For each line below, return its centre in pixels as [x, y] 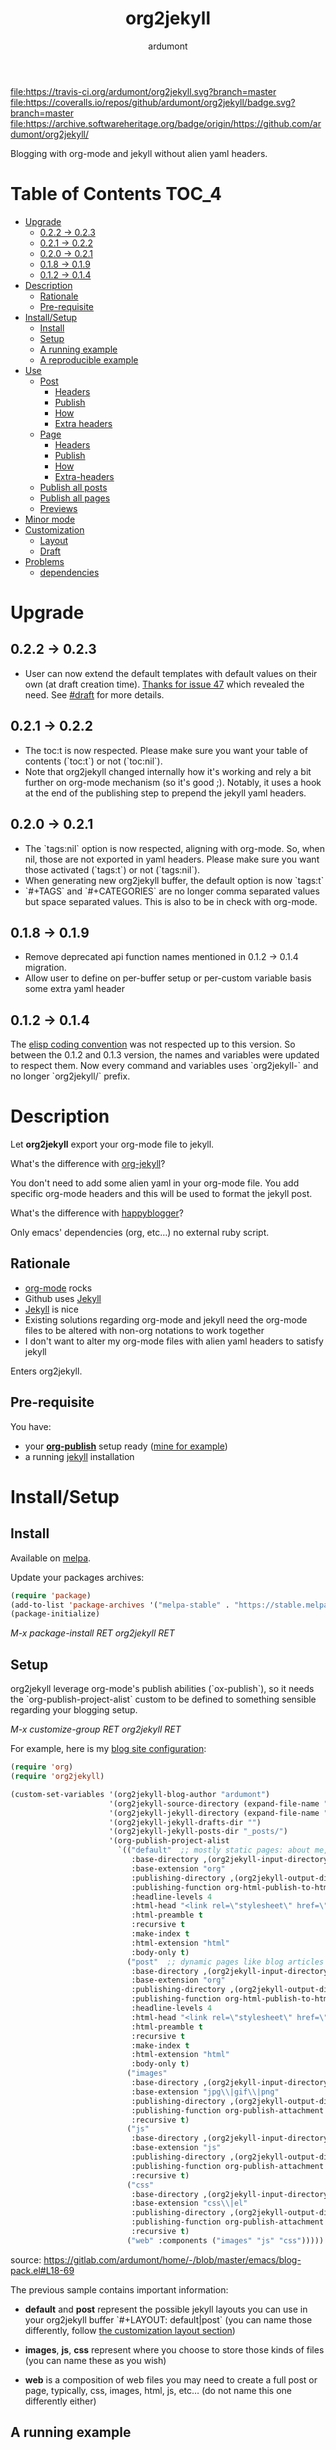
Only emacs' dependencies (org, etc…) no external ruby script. [140, 1233]
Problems [44, 561]
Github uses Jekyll [63, 1298]
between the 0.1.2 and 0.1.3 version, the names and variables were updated [165, 1055]
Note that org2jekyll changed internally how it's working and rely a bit [168, 771]
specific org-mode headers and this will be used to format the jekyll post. [161, 1194]
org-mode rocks [58, 1288]
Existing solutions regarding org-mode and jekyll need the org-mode [166, 1319]
